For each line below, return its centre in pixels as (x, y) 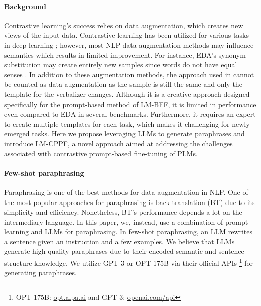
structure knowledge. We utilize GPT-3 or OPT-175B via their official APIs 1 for (128, 262)
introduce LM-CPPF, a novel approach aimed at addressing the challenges (118, 143)
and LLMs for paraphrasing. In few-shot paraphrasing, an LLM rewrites (142, 231)
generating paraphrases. (40, 273)
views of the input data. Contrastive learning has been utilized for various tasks (126, 35)
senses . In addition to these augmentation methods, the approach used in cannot (129, 74)
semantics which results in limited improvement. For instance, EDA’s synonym (125, 55)
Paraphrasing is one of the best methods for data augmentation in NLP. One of (126, 192)
